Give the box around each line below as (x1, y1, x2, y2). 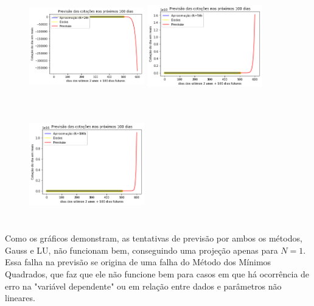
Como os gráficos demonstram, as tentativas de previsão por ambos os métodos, (5, 232, 302, 245)
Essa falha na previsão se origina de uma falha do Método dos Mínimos (5, 256, 271, 268)
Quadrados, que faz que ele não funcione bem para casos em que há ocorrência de (5, 267, 310, 280)
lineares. (5, 291, 35, 304)
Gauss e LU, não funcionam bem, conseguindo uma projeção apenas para (5, 243, 278, 256)
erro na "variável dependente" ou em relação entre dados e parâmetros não (5, 279, 282, 292)
